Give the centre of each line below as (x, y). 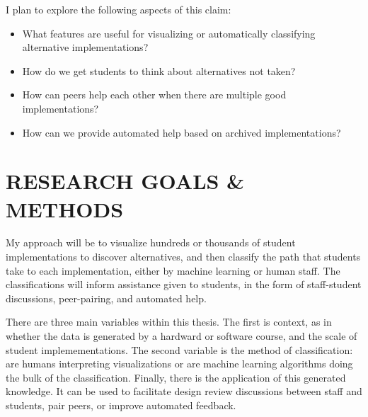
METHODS (65, 208)
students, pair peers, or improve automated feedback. (121, 405)
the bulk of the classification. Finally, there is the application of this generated (176, 377)
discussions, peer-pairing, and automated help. (106, 298)
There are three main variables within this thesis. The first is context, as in (169, 322)
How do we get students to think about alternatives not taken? (159, 70)
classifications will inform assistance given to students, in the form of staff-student (184, 284)
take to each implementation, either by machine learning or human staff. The (173, 270)
